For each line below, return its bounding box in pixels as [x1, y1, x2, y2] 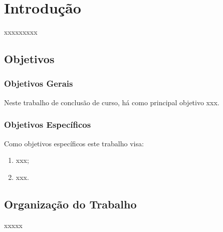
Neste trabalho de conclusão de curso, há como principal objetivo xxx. [4, 97, 219, 107]
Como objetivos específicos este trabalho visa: [4, 138, 144, 148]
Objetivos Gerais [4, 77, 73, 90]
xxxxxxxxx [4, 27, 38, 37]
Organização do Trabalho [4, 196, 137, 211]
